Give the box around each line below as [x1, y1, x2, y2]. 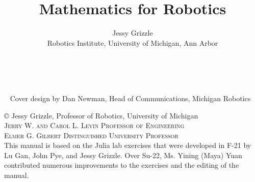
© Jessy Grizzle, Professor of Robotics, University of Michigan [4, 110, 198, 120]
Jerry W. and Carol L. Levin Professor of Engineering [4, 120, 185, 131]
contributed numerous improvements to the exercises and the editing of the [4, 160, 239, 170]
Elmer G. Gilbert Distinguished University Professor [4, 130, 178, 140]
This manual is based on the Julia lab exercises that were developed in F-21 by [4, 140, 251, 150]
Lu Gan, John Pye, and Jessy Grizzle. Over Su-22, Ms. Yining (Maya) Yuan [4, 149, 242, 160]
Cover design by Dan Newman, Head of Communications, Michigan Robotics [10, 93, 251, 103]
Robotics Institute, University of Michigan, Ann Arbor [47, 37, 218, 48]
